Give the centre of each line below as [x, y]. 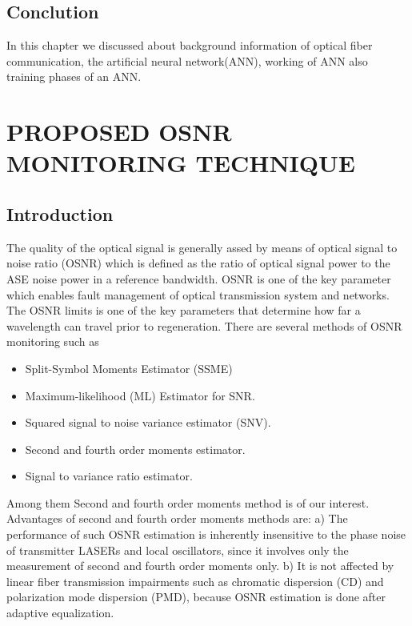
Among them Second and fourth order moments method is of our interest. [188, 502]
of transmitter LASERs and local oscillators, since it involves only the [178, 550]
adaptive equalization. [60, 613]
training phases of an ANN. [74, 76]
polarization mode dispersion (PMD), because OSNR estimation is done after [196, 597]
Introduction [60, 213]
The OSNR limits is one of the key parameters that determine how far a [184, 310]
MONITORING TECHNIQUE [181, 163]
